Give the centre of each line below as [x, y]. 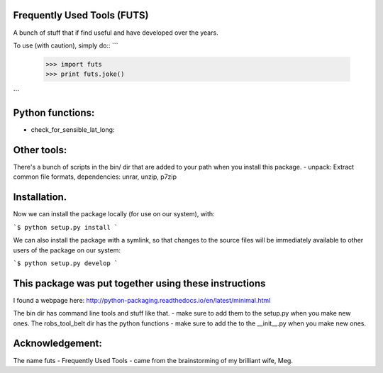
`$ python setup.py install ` [66, 227]
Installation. [40, 197]
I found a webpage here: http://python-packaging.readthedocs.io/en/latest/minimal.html [142, 300]
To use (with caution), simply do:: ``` [66, 45]
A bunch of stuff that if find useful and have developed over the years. [116, 33]
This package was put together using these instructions [139, 283]
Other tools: [40, 150]
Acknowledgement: [57, 344]
